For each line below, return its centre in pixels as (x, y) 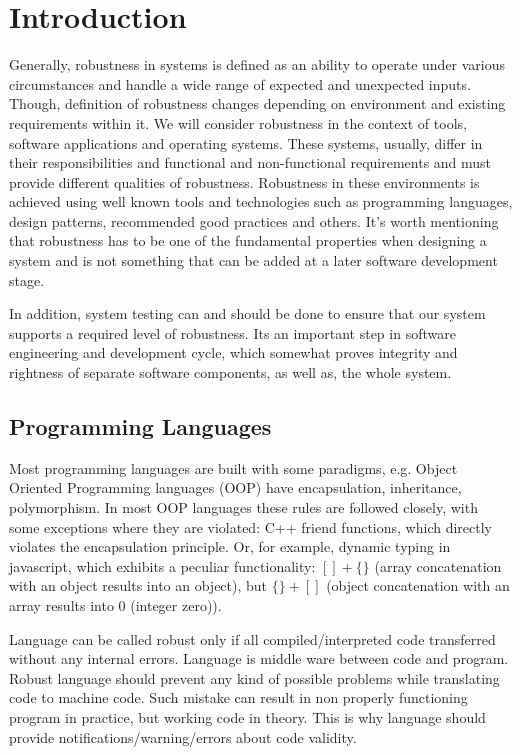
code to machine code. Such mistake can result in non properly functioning (238, 697)
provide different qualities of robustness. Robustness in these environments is (244, 181)
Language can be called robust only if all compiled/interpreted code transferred (252, 638)
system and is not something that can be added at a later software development (253, 260)
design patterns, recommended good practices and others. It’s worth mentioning (254, 220)
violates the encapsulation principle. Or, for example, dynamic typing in (230, 546)
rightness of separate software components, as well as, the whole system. (230, 372)
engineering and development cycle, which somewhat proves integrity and (233, 352)
